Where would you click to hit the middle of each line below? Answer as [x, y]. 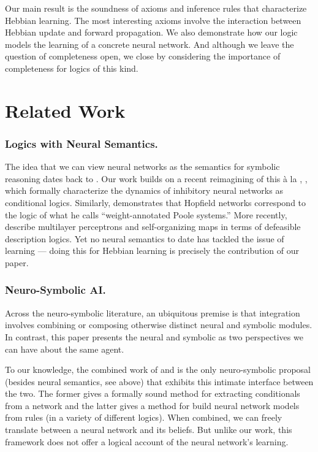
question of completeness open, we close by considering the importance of [143, 56]
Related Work [65, 110]
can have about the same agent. [65, 349]
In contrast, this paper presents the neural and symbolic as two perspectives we [154, 336]
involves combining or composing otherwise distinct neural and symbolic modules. [159, 325]
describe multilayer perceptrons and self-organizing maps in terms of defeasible [153, 227]
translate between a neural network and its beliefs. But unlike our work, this [149, 430]
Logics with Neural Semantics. [81, 143]
